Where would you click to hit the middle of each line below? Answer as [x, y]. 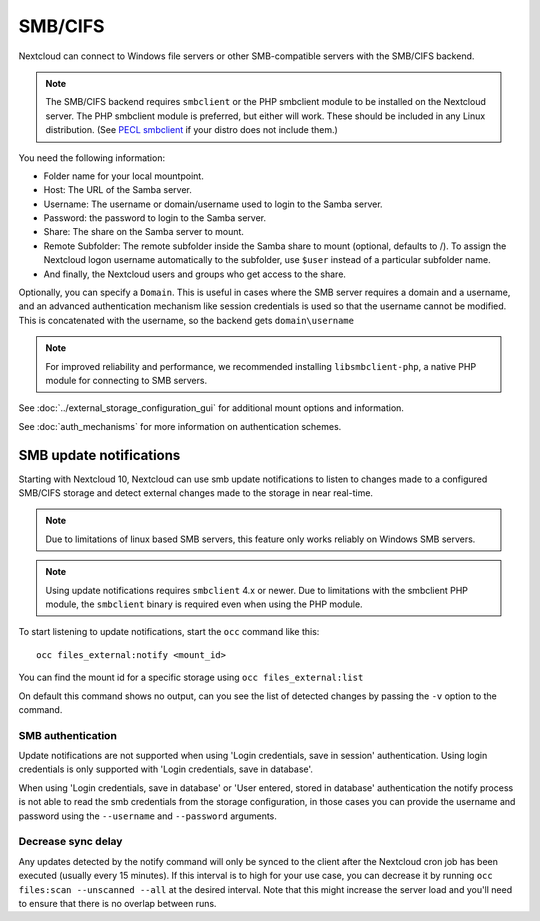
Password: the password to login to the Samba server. [155, 218]
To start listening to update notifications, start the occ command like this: [169, 632]
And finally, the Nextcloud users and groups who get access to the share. [195, 274]
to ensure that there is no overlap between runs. [117, 903]
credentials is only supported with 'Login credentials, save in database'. [166, 769]
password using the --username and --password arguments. [147, 816]
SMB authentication [67, 735]
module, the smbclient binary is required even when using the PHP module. [204, 604]
